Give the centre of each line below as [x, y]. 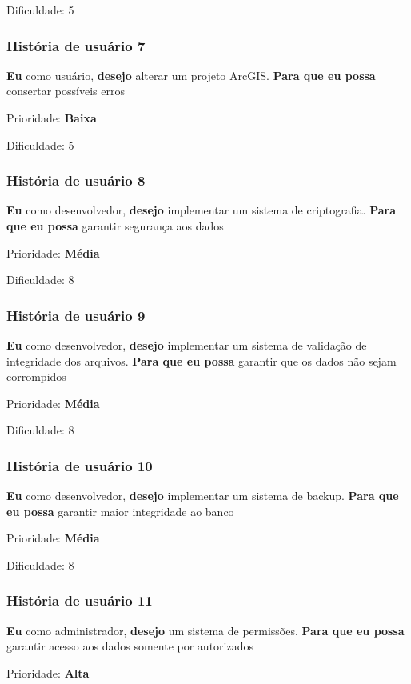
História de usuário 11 [80, 600]
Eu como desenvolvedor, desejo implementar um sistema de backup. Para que [203, 496]
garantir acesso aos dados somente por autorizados [130, 646]
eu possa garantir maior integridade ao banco [120, 511]
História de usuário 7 [76, 45]
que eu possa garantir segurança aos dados [115, 226]
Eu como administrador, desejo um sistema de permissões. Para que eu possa [205, 630]
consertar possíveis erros [66, 91]
